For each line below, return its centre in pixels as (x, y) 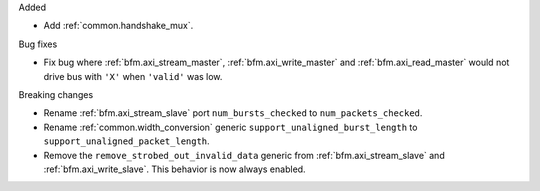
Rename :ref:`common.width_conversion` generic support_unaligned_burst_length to (230, 127)
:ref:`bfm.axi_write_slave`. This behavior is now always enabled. (174, 169)
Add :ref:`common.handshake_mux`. (118, 26)
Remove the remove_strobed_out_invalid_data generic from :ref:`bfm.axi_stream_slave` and (244, 155)
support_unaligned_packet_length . (126, 141)
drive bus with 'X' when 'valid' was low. (133, 76)
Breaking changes (56, 94)
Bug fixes (38, 44)
